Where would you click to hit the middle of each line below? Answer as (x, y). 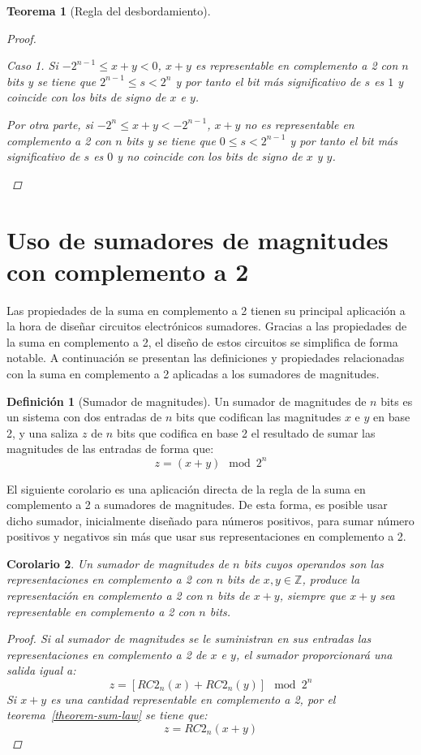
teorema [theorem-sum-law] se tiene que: (107, 715)
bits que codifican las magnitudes (259, 417)
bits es (397, 401)
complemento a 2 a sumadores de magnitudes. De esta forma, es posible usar (197, 505)
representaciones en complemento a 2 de (107, 654)
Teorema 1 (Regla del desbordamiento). (109, 11)
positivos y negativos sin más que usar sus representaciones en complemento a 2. (206, 536)
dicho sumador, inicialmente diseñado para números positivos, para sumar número (210, 520)
